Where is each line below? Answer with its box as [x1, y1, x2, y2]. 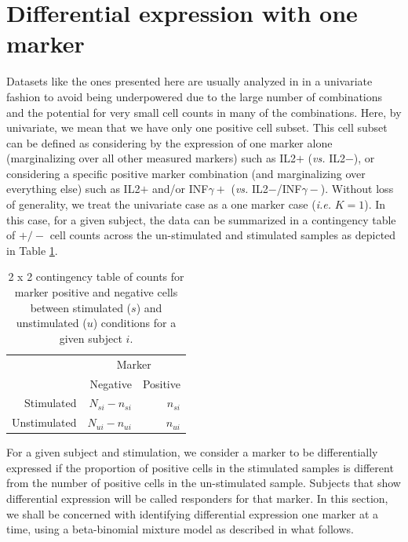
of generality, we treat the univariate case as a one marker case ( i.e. [6, 196, 332, 213]
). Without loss [320, 180, 394, 197]
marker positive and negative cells [14, 284, 178, 300]
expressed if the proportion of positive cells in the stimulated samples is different [6, 459, 394, 475]
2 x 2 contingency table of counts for [8, 268, 184, 285]
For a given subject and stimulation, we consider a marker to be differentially [6, 444, 378, 460]
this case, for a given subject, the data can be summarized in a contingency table [6, 211, 396, 227]
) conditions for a [93, 315, 177, 331]
